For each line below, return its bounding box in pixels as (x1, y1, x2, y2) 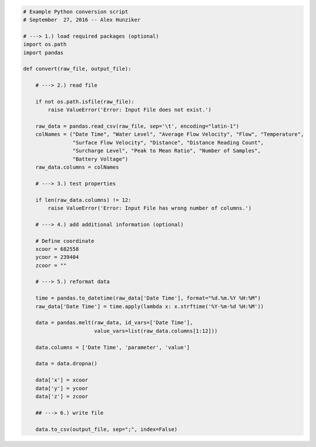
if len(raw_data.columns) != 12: (35, 197, 132, 203)
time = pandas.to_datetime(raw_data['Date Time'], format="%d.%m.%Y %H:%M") (35, 295, 261, 301)
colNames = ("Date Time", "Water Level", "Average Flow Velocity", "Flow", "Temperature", (35, 131, 304, 137)
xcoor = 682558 (35, 246, 79, 252)
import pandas (23, 49, 64, 56)
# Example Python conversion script (23, 8, 129, 15)
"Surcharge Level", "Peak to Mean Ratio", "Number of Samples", (72, 147, 261, 154)
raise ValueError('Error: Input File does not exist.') (47, 106, 212, 114)
